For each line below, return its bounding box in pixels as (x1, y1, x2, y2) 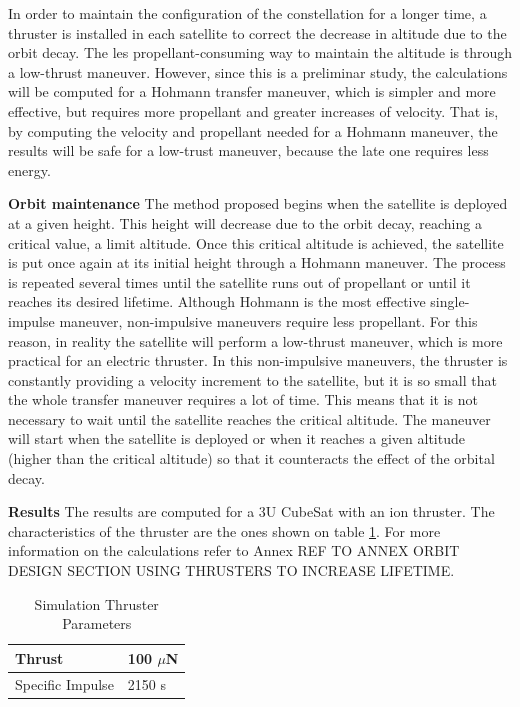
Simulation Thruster (34, 593, 159, 614)
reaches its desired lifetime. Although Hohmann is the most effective (8, 291, 426, 312)
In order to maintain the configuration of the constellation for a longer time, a (8, 3, 487, 23)
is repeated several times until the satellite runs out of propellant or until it (8, 271, 471, 292)
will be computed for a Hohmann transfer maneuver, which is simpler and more (8, 81, 496, 102)
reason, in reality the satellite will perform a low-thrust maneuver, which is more (8, 330, 503, 351)
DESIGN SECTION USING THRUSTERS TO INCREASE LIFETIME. (8, 560, 455, 581)
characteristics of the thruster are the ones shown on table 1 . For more (8, 520, 441, 541)
